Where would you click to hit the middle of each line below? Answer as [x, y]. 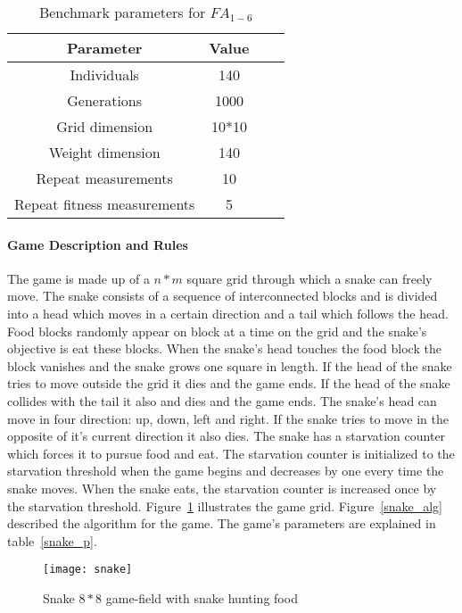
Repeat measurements [104, 178]
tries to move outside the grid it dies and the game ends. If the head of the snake [229, 383]
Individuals [104, 75]
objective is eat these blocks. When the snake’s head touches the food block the [224, 348]
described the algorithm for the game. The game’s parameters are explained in [222, 523]
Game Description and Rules [98, 244]
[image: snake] [88, 570]
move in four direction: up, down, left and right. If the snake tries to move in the [228, 418]
